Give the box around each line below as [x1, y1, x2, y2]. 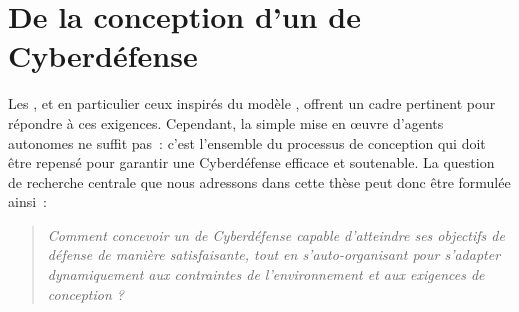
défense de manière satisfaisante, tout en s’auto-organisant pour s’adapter [47, 244, 501, 265]
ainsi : [8, 191, 47, 212]
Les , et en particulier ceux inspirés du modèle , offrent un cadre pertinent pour [8, 93, 496, 114]
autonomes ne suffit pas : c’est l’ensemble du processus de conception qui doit [8, 132, 486, 153]
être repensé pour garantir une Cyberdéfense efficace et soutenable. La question [8, 152, 495, 173]
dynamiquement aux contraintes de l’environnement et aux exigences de [47, 264, 485, 285]
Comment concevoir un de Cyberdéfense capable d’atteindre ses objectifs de [47, 224, 505, 245]
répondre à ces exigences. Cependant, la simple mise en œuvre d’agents [8, 112, 444, 133]
